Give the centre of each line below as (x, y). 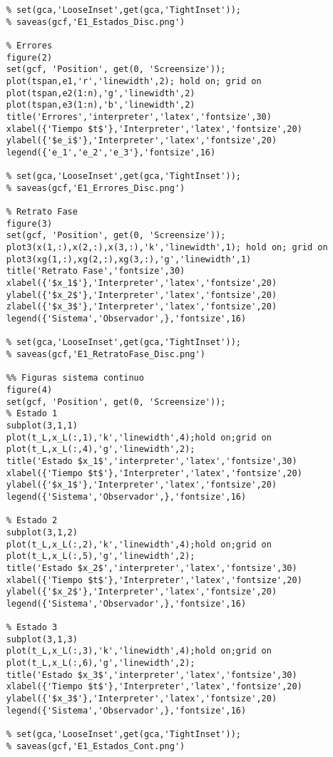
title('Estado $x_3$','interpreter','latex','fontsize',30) (152, 675)
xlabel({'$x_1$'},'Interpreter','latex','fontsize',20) (142, 283)
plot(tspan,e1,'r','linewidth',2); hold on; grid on (134, 81)
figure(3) (29, 223)
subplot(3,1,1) (42, 425)
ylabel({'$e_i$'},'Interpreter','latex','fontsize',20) (142, 141)
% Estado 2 (32, 521)
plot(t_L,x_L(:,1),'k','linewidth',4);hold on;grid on (139, 437)
